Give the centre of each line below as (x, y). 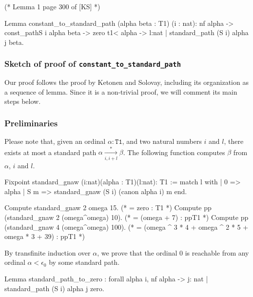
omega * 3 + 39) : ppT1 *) (45, 236)
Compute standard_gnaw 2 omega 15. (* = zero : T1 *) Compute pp (108, 208)
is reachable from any (217, 252)
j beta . (14, 42)
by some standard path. (84, 262)
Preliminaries (31, 123)
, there (234, 141)
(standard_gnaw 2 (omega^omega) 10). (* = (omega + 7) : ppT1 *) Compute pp (126, 217)
